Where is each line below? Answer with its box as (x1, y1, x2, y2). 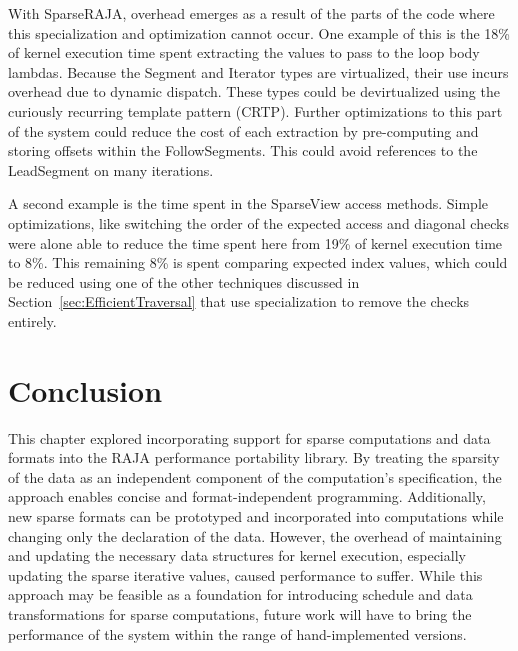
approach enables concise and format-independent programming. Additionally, (8, 486, 486, 507)
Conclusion (8, 369, 163, 410)
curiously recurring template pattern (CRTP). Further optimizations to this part (8, 100, 503, 121)
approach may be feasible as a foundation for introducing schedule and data (8, 584, 473, 605)
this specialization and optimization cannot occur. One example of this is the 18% (8, 22, 511, 43)
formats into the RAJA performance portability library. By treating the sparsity (8, 447, 500, 468)
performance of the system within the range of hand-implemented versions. (8, 623, 467, 644)
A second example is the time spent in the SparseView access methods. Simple (8, 193, 489, 214)
